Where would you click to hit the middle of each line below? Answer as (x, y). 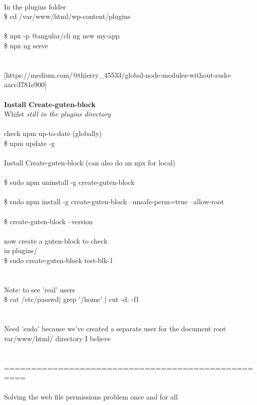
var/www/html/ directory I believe (57, 338)
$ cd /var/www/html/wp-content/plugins (67, 16)
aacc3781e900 (24, 84)
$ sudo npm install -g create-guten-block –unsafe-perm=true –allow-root (114, 202)
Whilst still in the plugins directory (57, 114)
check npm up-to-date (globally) (53, 133)
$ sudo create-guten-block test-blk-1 (59, 260)
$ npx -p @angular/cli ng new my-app (62, 36)
